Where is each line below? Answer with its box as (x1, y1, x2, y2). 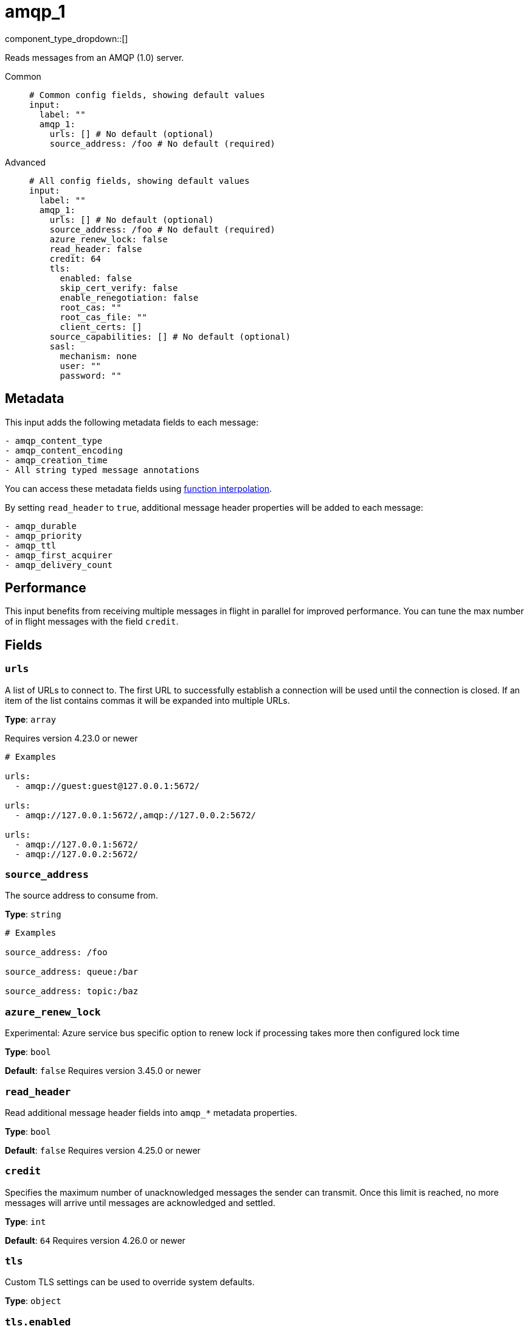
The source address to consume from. (5, 890, 158, 901)
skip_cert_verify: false (60, 282, 178, 293)
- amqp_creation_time (5, 455, 108, 465)
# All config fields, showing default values (29, 175, 250, 186)
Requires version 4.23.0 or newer (5, 732, 138, 743)
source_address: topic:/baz (5, 986, 139, 997)
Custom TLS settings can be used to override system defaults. (5, 1277, 255, 1288)
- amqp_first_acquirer (5, 550, 113, 560)
